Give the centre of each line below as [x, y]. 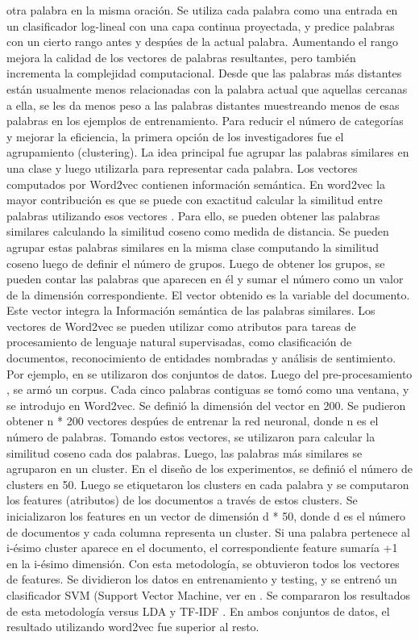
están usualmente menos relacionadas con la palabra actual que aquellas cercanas [207, 88]
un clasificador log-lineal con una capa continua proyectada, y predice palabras [201, 25]
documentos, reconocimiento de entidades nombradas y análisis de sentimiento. [201, 358]
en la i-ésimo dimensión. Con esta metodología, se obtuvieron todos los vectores [203, 563]
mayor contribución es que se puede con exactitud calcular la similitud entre [195, 200]
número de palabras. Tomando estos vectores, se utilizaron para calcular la [191, 437]
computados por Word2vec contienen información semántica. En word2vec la [196, 184]
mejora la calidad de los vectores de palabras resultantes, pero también [181, 57]
